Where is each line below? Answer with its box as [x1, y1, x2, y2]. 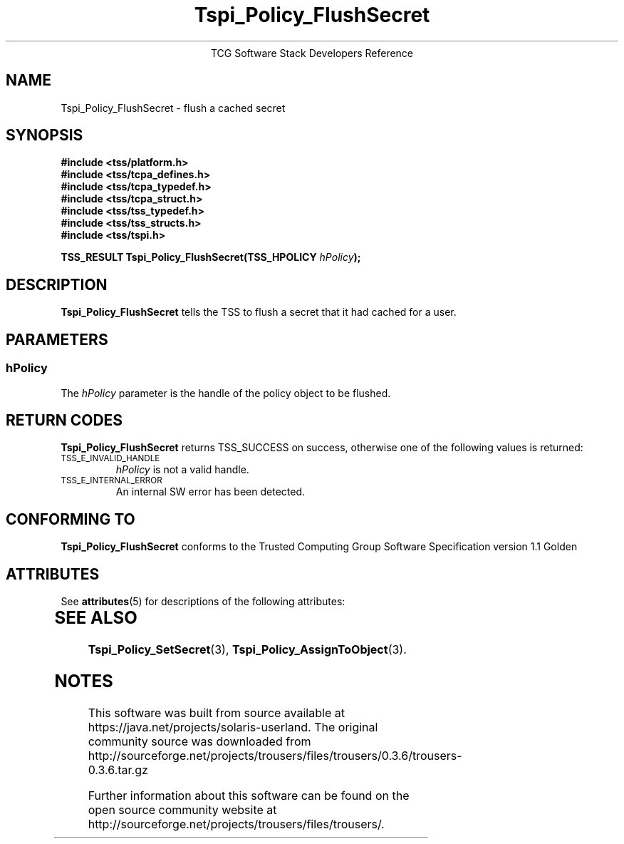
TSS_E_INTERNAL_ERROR [61, 475, 162, 486]
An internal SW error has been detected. [115, 485, 306, 498]
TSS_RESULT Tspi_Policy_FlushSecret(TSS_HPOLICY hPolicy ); [61, 251, 361, 264]
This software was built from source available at [88, 705, 345, 720]
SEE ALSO [54, 607, 137, 629]
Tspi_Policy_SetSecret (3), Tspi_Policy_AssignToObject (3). [88, 642, 407, 657]
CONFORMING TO [6, 510, 135, 528]
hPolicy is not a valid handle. [115, 463, 249, 476]
